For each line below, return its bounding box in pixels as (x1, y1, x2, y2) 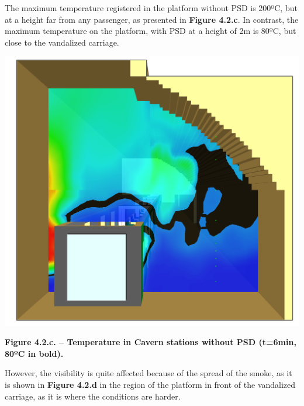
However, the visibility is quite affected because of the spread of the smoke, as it (5, 367, 292, 379)
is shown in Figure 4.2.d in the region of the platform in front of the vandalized (5, 378, 296, 390)
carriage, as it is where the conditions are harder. (5, 390, 181, 402)
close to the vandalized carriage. (5, 36, 119, 48)
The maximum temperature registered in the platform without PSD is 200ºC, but (5, 2, 298, 13)
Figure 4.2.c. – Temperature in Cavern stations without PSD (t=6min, (5, 336, 296, 348)
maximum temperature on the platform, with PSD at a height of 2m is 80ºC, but (5, 25, 296, 37)
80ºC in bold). (5, 347, 64, 359)
